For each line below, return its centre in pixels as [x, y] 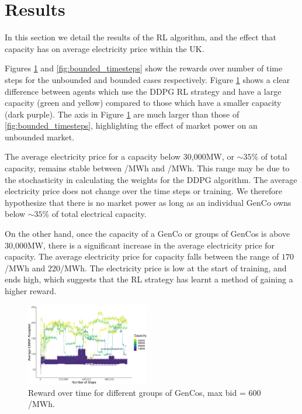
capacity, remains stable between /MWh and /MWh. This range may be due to [147, 168]
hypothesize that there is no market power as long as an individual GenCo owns [148, 202]
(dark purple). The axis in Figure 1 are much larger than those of [122, 114]
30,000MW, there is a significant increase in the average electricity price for [140, 245]
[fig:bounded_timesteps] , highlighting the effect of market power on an [131, 125]
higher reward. [31, 291]
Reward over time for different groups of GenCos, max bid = [137, 392]
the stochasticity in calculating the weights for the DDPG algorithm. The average [151, 179]
